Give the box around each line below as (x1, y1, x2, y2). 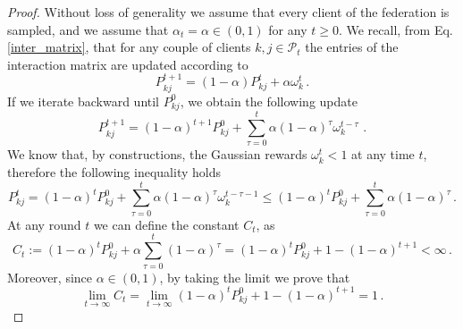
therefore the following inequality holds (7, 163, 221, 181)
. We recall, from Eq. (338, 20, 453, 38)
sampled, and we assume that (7, 20, 169, 38)
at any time (351, 145, 415, 164)
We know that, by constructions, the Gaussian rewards (7, 145, 307, 164)
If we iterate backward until (7, 91, 160, 110)
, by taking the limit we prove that (159, 267, 350, 286)
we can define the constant (93, 215, 240, 233)
